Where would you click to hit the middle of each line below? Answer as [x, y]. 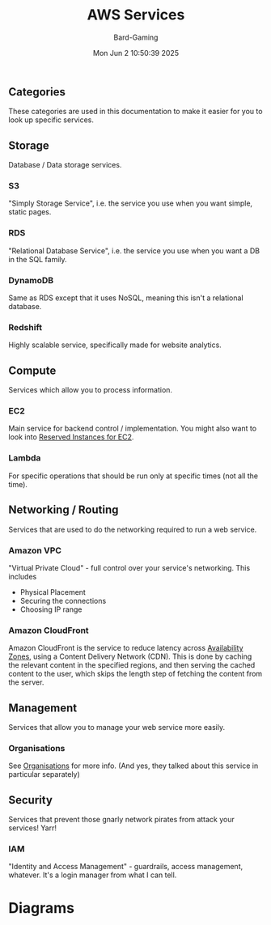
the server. [26, 682]
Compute [32, 370]
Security [30, 800]
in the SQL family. [38, 259]
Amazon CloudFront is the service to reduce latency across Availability [126, 648]
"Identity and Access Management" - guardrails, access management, [126, 867]
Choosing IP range [51, 609]
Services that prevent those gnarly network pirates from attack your [121, 820]
